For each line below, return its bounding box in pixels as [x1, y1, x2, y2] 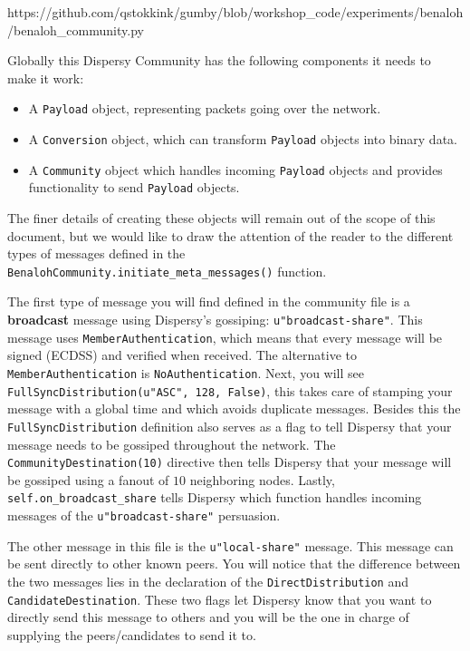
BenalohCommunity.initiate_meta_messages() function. [7, 261, 327, 280]
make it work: [7, 68, 84, 87]
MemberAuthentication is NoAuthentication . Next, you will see [7, 363, 364, 382]
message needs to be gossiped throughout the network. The [7, 434, 336, 453]
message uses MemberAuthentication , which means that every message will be [7, 327, 443, 346]
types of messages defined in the [7, 244, 186, 263]
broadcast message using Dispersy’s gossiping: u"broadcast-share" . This [7, 310, 423, 329]
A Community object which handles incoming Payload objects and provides [28, 160, 443, 179]
